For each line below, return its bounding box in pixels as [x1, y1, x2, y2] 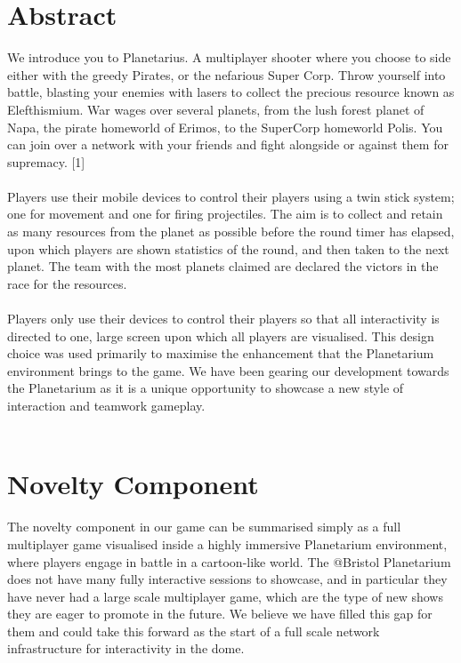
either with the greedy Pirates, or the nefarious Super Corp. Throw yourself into [7, 65, 446, 84]
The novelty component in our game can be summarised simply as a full [7, 517, 401, 536]
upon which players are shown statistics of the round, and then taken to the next [7, 239, 449, 258]
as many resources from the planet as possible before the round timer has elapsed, [7, 222, 455, 241]
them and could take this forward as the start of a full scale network [7, 621, 380, 640]
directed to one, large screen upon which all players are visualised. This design [7, 326, 434, 345]
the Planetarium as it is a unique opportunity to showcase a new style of [7, 379, 404, 397]
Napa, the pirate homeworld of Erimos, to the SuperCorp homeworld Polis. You [7, 117, 443, 136]
